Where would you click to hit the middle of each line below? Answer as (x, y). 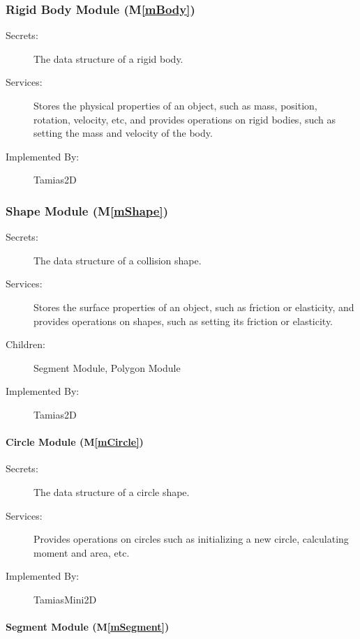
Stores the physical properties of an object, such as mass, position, (175, 105)
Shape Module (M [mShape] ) (87, 210)
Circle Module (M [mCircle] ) (75, 442)
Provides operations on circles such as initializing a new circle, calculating (191, 539)
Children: (25, 344)
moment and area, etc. (82, 552)
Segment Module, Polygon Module (107, 367)
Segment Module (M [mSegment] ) (88, 627)
